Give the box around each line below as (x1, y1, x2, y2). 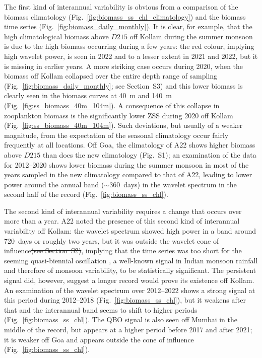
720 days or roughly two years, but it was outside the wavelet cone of (4, 235, 219, 246)
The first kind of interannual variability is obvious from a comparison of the (4, 2, 238, 12)
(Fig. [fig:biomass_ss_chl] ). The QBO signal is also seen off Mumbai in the (4, 314, 237, 325)
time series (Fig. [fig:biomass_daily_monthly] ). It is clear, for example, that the (4, 21, 252, 32)
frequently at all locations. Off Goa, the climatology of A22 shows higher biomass (4, 139, 255, 150)
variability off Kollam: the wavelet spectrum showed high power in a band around (4, 226, 256, 236)
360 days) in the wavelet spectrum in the (109, 179, 237, 189)
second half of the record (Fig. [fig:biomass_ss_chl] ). (4, 189, 168, 199)
